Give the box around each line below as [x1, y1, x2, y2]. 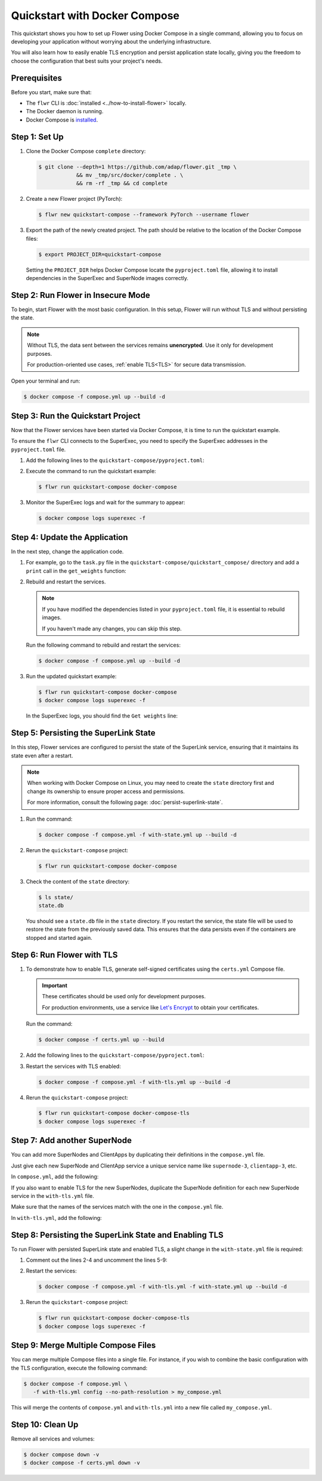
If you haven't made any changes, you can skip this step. [42, 625, 182, 632]
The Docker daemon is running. [26, 108, 104, 115]
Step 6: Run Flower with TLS [11, 949, 118, 960]
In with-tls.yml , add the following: [11, 1214, 102, 1221]
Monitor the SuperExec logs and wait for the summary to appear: [26, 499, 185, 506]
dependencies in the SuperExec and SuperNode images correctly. [26, 275, 189, 282]
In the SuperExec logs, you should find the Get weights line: [26, 712, 178, 719]
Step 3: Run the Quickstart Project [11, 411, 141, 421]
